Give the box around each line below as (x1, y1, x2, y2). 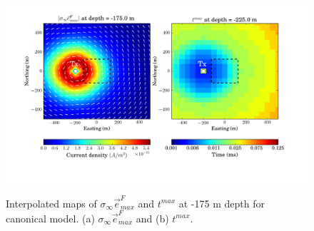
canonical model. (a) (6, 210, 95, 225)
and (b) (136, 210, 169, 225)
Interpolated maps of (6, 195, 97, 210)
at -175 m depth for (178, 195, 265, 210)
